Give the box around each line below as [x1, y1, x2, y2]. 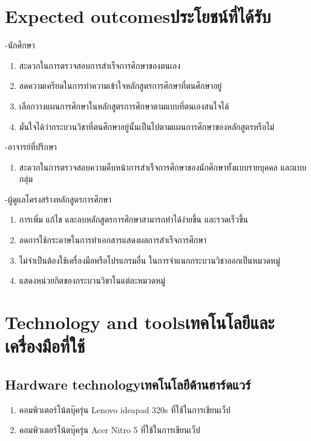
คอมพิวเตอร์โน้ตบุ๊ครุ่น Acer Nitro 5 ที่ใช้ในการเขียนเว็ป [19, 423, 200, 436]
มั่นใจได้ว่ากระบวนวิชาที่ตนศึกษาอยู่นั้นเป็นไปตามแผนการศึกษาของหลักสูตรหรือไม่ [19, 120, 275, 132]
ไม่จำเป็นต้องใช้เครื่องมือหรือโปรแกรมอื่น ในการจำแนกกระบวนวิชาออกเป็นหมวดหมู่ [19, 253, 280, 266]
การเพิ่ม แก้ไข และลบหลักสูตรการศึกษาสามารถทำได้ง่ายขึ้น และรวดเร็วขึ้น [19, 213, 248, 226]
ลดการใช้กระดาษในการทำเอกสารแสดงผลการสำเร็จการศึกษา [19, 234, 207, 246]
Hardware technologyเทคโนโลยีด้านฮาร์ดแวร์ [5, 374, 251, 393]
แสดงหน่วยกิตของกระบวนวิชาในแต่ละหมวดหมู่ [19, 274, 165, 287]
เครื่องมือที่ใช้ [5, 333, 85, 358]
